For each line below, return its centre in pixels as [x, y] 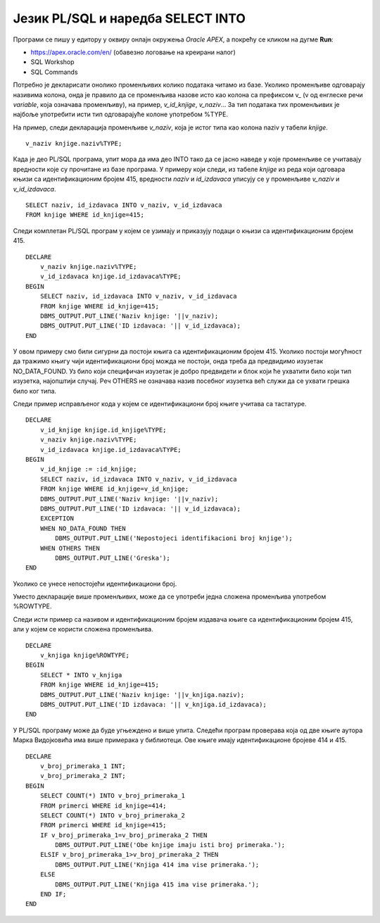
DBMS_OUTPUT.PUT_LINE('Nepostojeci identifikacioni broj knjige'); [174, 538]
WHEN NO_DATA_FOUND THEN [83, 528]
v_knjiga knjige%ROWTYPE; [85, 655]
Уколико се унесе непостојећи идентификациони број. [95, 584]
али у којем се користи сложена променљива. [83, 629]
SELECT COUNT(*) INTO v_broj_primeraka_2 [113, 815]
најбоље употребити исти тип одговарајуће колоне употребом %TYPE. [121, 114]
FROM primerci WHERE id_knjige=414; [103, 805]
